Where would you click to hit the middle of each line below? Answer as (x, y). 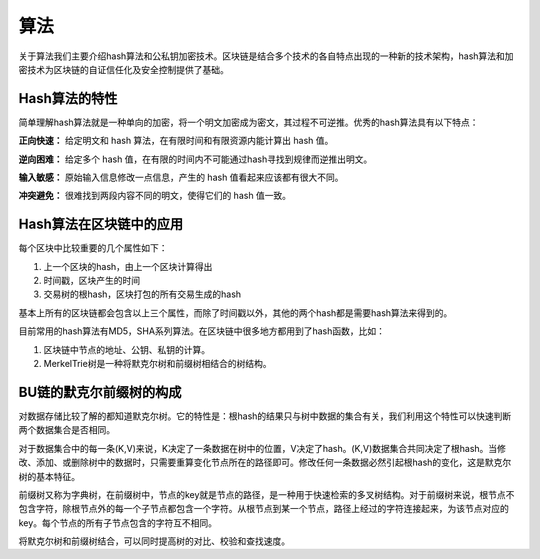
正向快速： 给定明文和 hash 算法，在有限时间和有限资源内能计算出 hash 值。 (176, 141)
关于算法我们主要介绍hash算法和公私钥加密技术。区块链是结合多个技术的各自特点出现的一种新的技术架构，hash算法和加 (266, 56)
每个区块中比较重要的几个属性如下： (93, 248)
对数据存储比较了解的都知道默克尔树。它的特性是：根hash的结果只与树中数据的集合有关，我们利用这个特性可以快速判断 (265, 416)
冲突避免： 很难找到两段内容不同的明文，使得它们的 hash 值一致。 (155, 196)
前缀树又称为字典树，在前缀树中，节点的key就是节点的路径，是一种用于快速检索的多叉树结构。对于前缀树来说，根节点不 (266, 494)
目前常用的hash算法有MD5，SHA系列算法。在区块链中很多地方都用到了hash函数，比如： (201, 331)
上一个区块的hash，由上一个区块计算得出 (128, 266)
